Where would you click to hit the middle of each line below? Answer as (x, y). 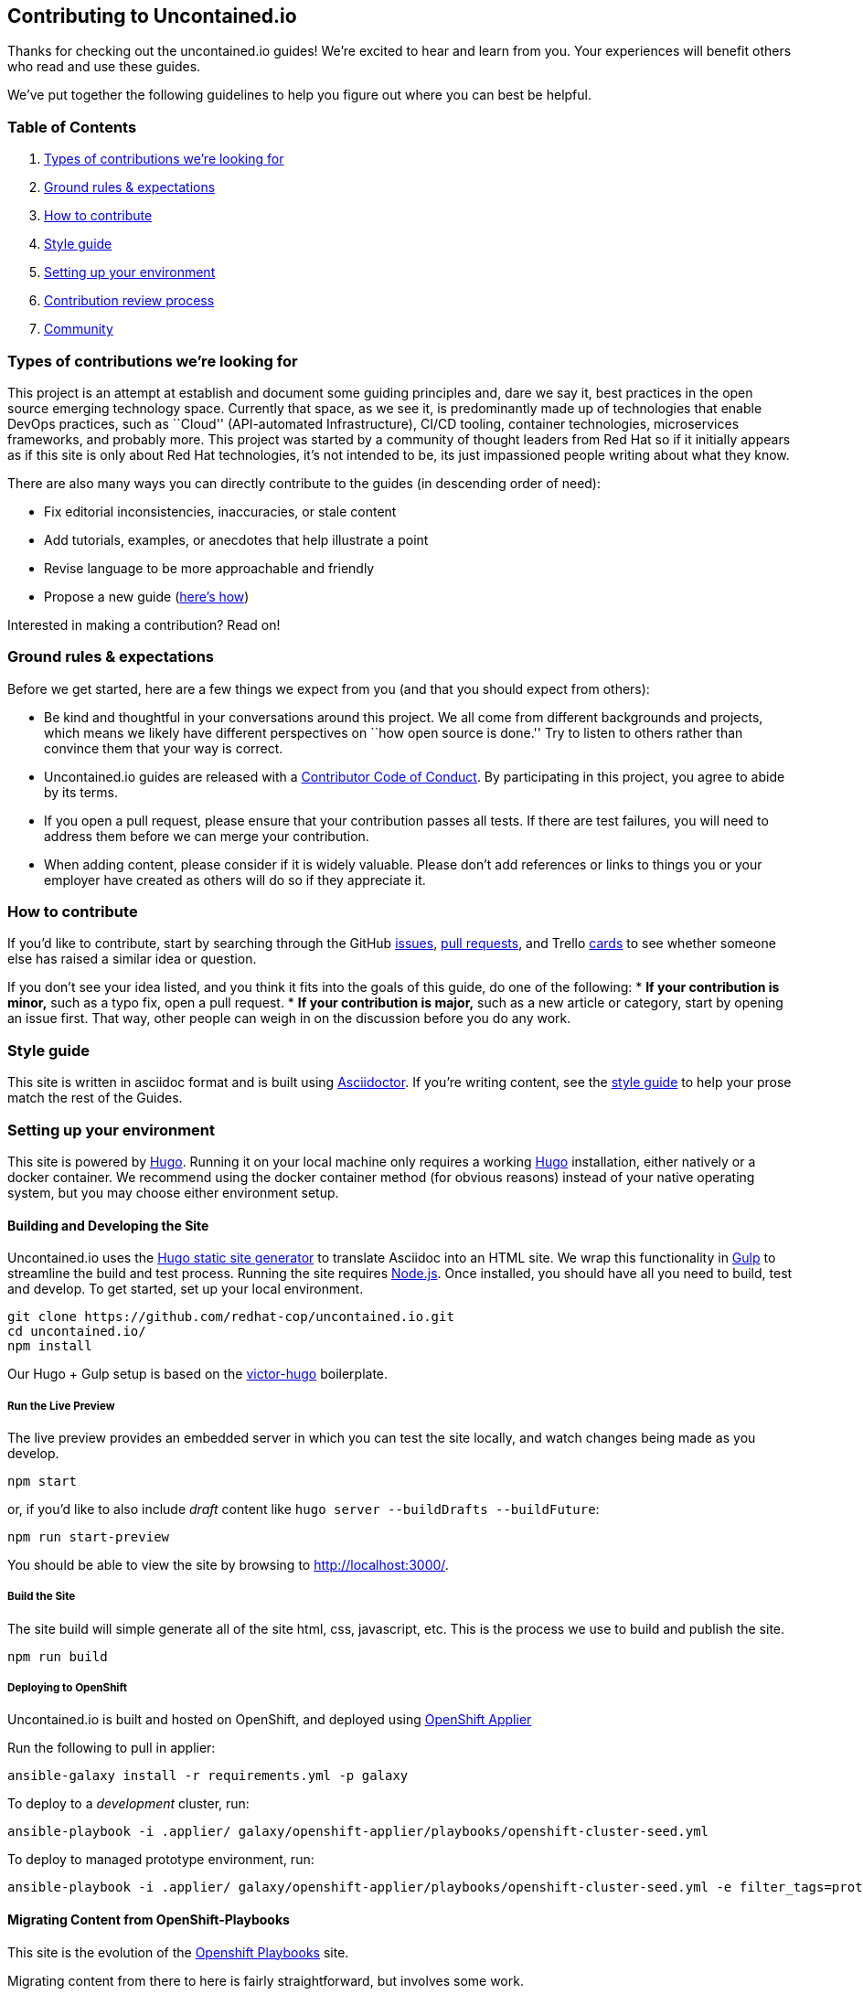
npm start (42, 1481)
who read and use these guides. (104, 67)
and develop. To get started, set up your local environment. (186, 1289)
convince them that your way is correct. (164, 748)
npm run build (58, 1656)
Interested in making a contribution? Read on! (144, 624)
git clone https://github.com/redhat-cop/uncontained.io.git (231, 1317)
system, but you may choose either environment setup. (173, 1192)
